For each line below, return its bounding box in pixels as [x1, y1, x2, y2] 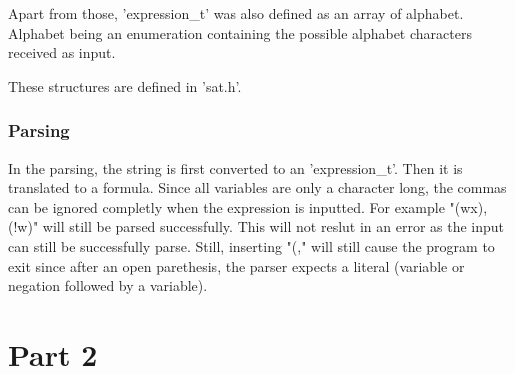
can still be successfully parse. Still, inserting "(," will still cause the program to [8, 235, 495, 256]
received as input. [8, 42, 116, 63]
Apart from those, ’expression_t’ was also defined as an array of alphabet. [8, 3, 464, 23]
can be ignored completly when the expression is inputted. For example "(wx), [8, 196, 488, 217]
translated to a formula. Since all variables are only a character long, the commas [8, 177, 507, 198]
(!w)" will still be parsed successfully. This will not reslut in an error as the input [8, 216, 505, 237]
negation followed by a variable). [8, 275, 208, 296]
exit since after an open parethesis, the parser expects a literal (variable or [8, 255, 465, 276]
